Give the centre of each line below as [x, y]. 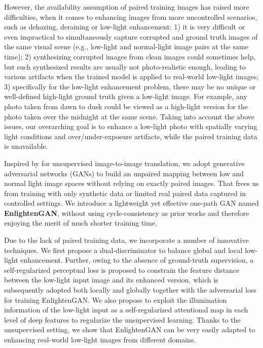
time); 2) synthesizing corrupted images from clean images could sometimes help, [130, 56]
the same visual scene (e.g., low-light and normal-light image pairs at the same [126, 46]
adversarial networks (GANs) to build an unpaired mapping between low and [124, 173]
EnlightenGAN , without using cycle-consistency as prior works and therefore [127, 213]
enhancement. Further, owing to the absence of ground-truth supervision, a [137, 260]
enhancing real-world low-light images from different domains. [100, 339]
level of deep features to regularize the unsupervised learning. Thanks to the [122, 319]
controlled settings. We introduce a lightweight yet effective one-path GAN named [131, 203]
